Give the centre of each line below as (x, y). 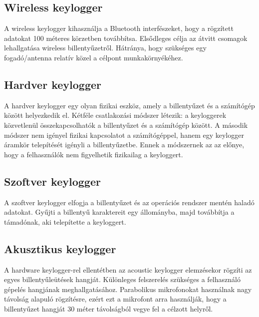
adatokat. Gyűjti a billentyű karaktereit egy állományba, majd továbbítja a (119, 212)
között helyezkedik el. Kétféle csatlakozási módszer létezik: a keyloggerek (115, 115)
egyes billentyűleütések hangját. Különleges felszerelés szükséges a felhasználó (122, 279)
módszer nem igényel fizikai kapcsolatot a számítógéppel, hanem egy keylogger (124, 135)
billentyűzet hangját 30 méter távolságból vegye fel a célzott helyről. (109, 308)
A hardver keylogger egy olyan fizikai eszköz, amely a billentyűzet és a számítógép (129, 105)
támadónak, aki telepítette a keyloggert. (65, 221)
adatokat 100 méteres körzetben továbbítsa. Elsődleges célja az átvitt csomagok (126, 38)
